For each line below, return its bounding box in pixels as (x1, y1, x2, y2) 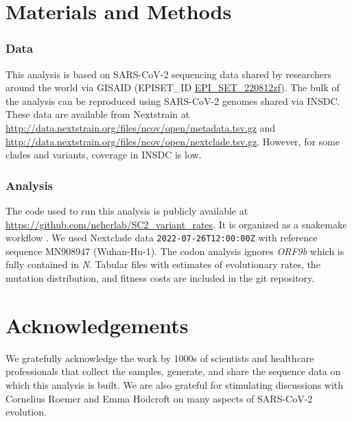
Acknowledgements (5, 311, 189, 339)
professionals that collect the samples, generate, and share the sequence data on (5, 364, 341, 378)
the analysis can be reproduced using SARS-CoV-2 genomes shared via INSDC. (5, 93, 340, 108)
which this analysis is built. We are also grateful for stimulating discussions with (5, 377, 344, 392)
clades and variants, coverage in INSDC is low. (5, 147, 202, 162)
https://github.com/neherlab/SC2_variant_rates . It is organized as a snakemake (5, 217, 347, 231)
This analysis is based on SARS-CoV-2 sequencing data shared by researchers (5, 67, 332, 81)
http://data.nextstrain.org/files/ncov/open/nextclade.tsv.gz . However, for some (5, 134, 340, 148)
